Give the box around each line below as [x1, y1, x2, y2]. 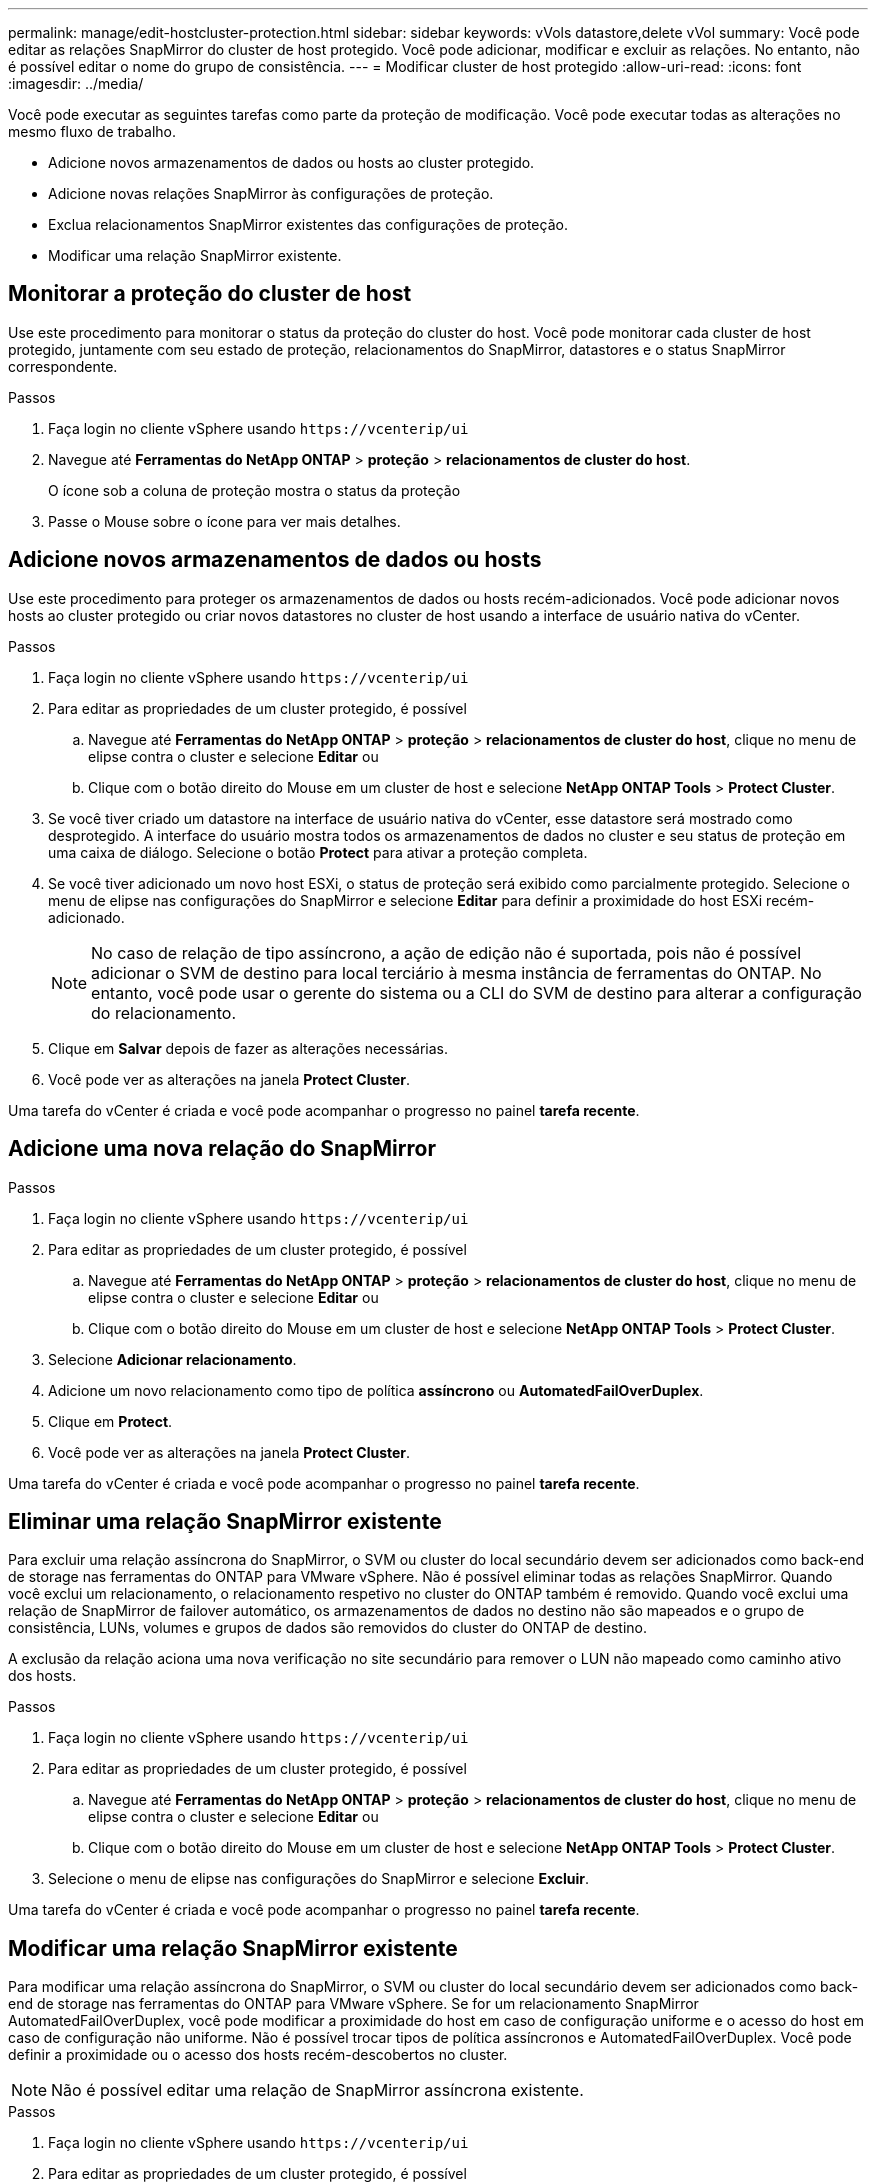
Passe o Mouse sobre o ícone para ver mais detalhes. [48, 512, 401, 530]
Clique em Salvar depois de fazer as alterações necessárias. [48, 1039, 448, 1057]
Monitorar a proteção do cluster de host [8, 281, 412, 307]
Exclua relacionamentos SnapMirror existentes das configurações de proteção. [48, 216, 568, 233]
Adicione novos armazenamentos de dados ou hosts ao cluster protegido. [48, 154, 535, 171]
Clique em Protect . [48, 1412, 173, 1430]
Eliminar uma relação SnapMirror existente [8, 1508, 442, 1534]
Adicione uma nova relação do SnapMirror [8, 1136, 436, 1162]
